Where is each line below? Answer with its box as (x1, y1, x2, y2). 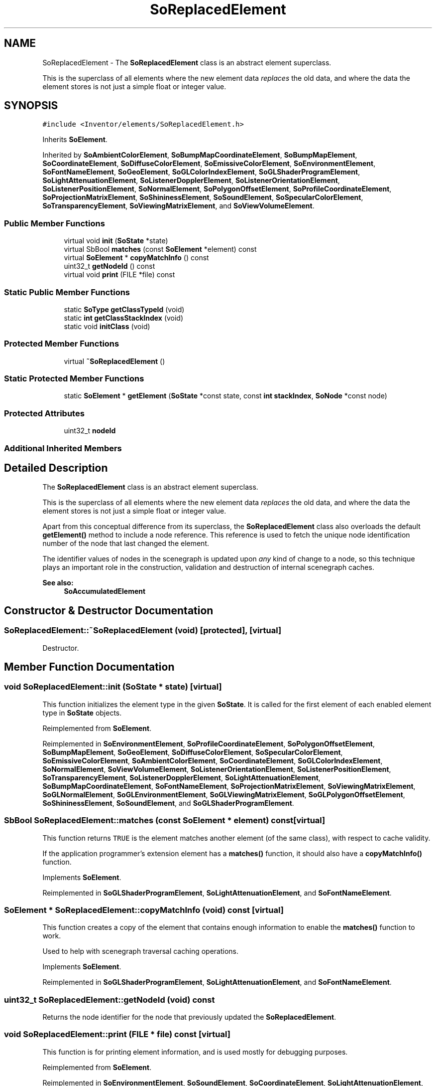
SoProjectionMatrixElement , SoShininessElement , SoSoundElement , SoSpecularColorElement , (42, 193, 363, 202)
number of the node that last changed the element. (42, 539, 210, 548)
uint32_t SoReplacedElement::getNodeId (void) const (4, 994, 215, 1005)
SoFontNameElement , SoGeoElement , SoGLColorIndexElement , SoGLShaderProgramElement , (42, 168, 360, 177)
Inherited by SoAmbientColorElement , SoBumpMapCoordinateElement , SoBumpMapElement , (42, 151, 357, 160)
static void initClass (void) (64, 322, 150, 331)
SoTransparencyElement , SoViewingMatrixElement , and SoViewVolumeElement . (42, 201, 315, 210)
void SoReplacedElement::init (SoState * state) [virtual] (4, 682, 222, 692)
